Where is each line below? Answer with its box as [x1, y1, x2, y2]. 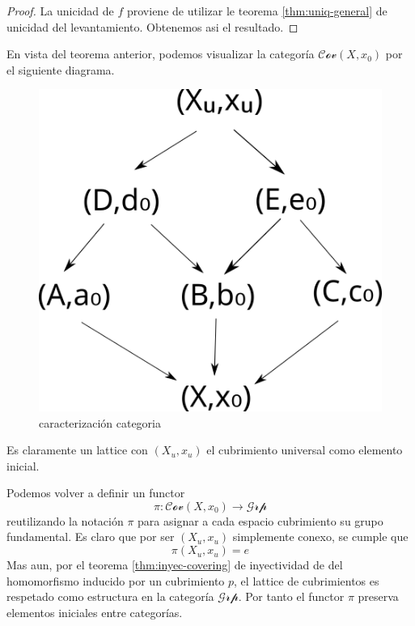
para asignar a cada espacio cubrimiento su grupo [138, 512, 383, 529]
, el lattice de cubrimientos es [234, 572, 379, 589]
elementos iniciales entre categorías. [6, 603, 183, 620]
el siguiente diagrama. [6, 61, 115, 78]
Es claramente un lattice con [6, 441, 148, 458]
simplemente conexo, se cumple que [232, 528, 409, 545]
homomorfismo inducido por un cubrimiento [6, 572, 225, 589]
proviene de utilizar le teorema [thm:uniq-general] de [126, 2, 387, 19]
